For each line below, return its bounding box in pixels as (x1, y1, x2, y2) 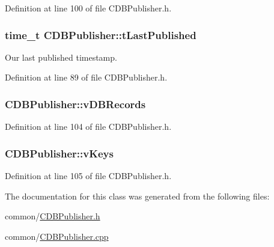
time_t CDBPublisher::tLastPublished (5, 27, 196, 42)
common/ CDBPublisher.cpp (5, 230, 109, 242)
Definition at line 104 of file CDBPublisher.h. (5, 120, 172, 133)
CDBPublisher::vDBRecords (5, 96, 146, 111)
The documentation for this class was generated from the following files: (5, 189, 270, 202)
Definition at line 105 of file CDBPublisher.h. (5, 169, 172, 182)
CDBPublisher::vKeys (5, 145, 114, 160)
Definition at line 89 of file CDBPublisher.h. (5, 71, 168, 84)
